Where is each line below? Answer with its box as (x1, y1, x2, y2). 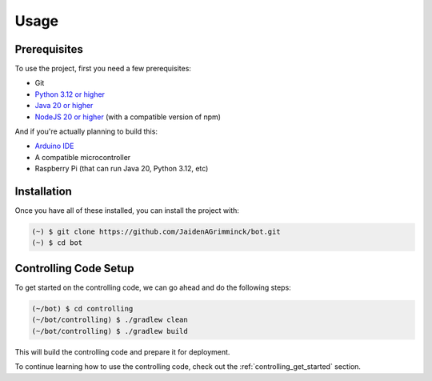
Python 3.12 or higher (34, 89, 106, 99)
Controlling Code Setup (14, 261, 134, 275)
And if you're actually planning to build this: (14, 126, 158, 136)
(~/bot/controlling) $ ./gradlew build (31, 327, 188, 335)
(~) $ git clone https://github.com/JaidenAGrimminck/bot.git (31, 227, 281, 236)
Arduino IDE (34, 141, 74, 151)
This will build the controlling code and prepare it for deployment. (14, 347, 230, 356)
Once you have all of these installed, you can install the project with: (14, 206, 240, 215)
